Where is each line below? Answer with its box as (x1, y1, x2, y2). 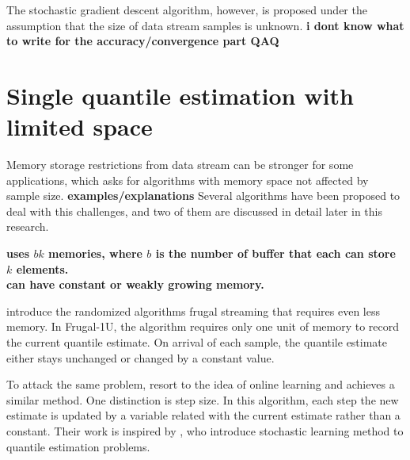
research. (6, 218, 49, 235)
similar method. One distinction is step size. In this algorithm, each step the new (6, 391, 399, 408)
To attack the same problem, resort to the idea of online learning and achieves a (6, 376, 395, 393)
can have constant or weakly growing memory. (6, 276, 264, 293)
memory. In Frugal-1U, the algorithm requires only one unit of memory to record (6, 318, 400, 335)
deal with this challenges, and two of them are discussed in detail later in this (6, 202, 382, 219)
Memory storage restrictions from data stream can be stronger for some (6, 156, 354, 173)
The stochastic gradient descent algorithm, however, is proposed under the (6, 2, 367, 17)
